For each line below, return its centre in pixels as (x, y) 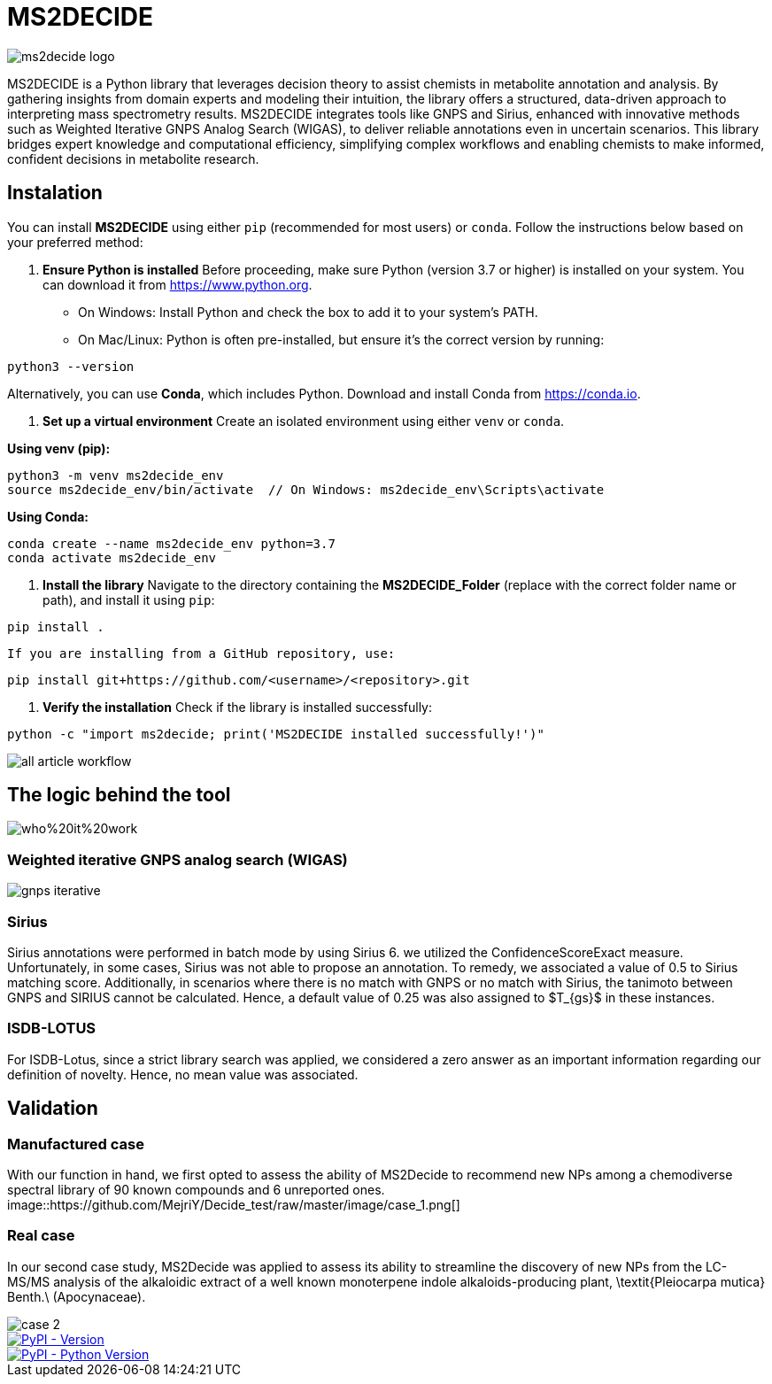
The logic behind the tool (119, 795)
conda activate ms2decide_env (112, 557)
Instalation (55, 193)
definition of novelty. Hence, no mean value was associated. (183, 1074)
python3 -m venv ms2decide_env (116, 475)
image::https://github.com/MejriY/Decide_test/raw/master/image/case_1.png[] (234, 1204)
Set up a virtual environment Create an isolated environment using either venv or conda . (304, 421)
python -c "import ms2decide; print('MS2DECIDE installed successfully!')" (276, 734)
